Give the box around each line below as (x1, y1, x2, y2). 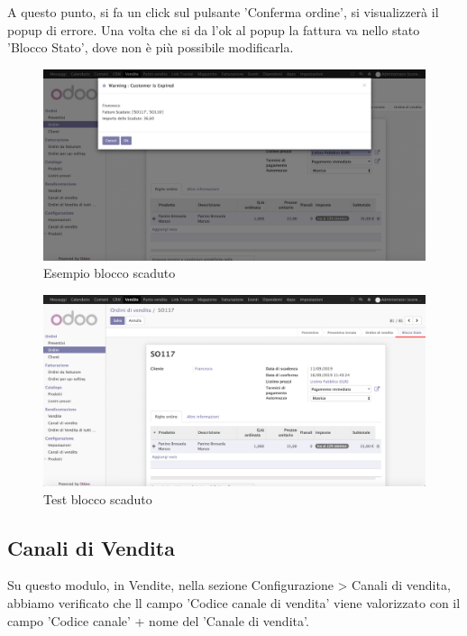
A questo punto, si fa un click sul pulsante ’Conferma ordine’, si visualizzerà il (7, 3, 439, 21)
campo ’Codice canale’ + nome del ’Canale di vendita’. (7, 611, 309, 630)
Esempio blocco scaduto (43, 263, 176, 282)
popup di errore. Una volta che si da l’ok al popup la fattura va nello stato (7, 20, 420, 39)
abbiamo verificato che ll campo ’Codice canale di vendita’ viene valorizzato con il (7, 593, 461, 612)
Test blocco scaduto (43, 489, 152, 508)
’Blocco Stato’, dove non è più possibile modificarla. (7, 38, 294, 57)
